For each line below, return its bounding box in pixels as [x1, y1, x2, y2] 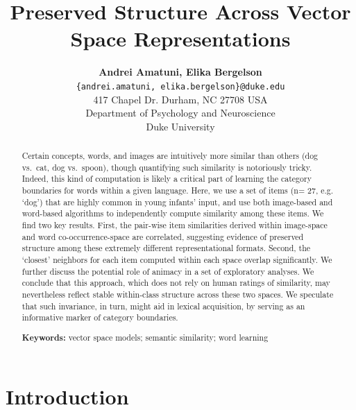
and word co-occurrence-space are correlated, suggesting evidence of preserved [22, 230, 304, 242]
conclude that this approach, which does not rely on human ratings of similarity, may [22, 277, 330, 289]
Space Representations [70, 24, 291, 53]
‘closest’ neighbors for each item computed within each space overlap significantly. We [22, 254, 332, 266]
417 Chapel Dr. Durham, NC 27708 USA [93, 92, 268, 106]
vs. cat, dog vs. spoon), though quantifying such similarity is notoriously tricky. [22, 161, 312, 173]
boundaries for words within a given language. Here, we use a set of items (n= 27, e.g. [22, 185, 334, 196]
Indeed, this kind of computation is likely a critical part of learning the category [22, 173, 312, 185]
